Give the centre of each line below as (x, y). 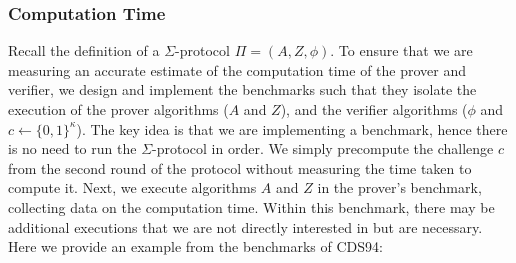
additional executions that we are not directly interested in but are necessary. (245, 226)
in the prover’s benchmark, (399, 187)
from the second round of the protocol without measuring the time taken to (240, 167)
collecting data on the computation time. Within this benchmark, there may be (251, 206)
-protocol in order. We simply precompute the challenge (323, 148)
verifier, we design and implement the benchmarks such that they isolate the (242, 89)
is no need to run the (72, 148)
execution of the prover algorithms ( (118, 109)
